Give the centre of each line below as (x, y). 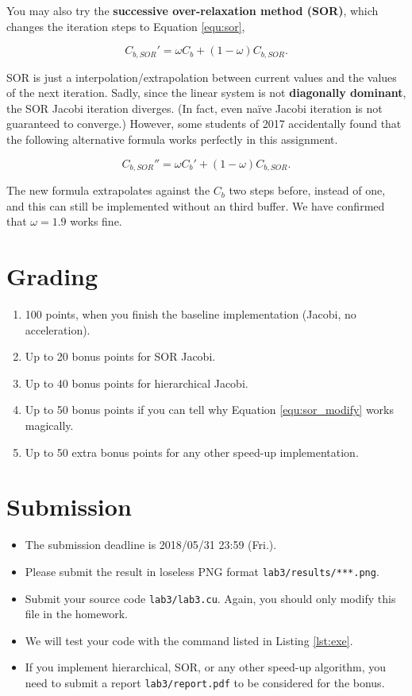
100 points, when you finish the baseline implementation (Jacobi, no (191, 313)
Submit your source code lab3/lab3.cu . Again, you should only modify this (210, 598)
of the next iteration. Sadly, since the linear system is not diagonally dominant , (206, 93)
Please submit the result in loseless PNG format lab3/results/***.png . (202, 571)
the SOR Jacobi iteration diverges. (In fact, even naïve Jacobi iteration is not (194, 108)
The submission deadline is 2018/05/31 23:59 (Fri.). (151, 545)
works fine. (96, 221)
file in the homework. (76, 614)
